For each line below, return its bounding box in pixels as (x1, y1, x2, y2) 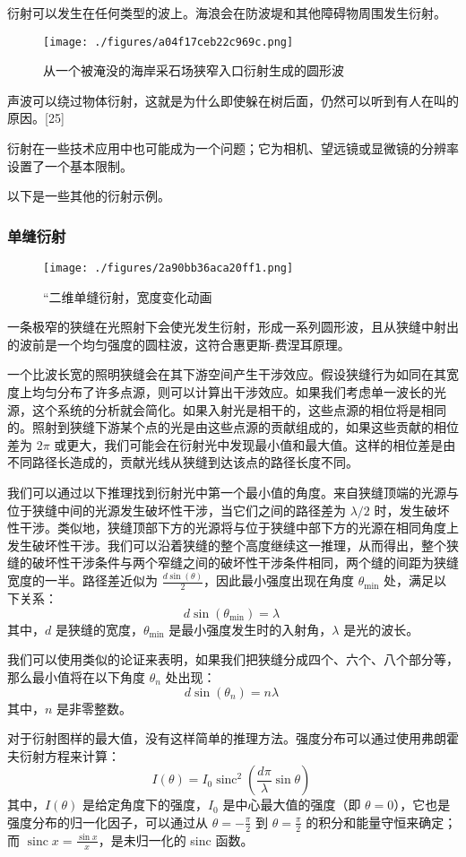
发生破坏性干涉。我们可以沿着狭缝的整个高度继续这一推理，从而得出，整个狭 (7, 535, 459, 554)
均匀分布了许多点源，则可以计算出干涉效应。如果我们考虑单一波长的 (31, 383, 434, 402)
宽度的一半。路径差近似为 (7, 571, 158, 590)
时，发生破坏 (374, 500, 450, 519)
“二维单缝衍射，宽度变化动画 (43, 287, 212, 306)
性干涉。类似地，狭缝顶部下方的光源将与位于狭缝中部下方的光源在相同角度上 (7, 518, 459, 537)
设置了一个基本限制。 (7, 156, 133, 175)
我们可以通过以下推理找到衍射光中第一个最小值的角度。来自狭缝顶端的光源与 (7, 483, 459, 502)
